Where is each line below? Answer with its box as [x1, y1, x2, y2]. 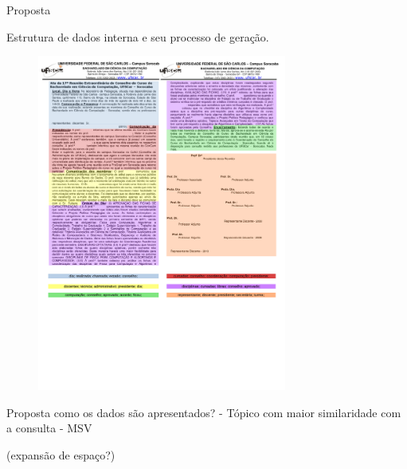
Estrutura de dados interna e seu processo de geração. [6, 28, 269, 45]
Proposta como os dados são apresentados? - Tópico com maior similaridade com [6, 404, 401, 420]
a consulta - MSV [6, 420, 92, 436]
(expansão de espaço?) [6, 446, 115, 463]
